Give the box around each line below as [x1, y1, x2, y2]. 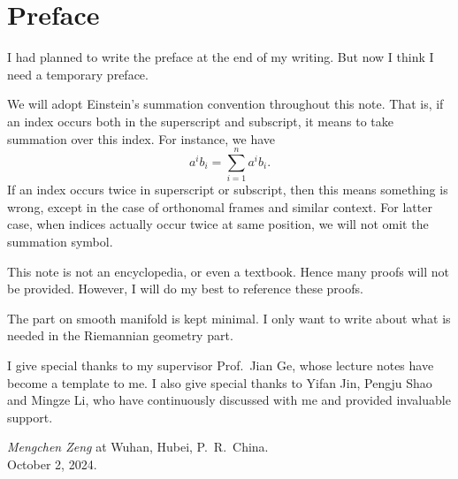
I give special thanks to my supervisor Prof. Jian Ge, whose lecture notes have [7, 355, 434, 374]
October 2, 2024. [7, 454, 97, 473]
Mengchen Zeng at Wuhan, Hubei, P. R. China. [7, 437, 269, 456]
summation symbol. [7, 232, 113, 250]
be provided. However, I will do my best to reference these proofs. [7, 279, 363, 298]
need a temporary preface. [7, 65, 149, 83]
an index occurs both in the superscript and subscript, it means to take [7, 111, 393, 130]
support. [7, 407, 53, 426]
